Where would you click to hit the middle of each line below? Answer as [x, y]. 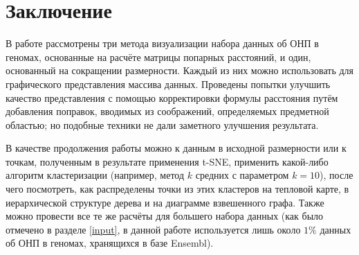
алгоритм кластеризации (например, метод [95, 175]
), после [337, 175]
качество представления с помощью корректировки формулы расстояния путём [172, 97]
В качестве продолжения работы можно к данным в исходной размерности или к [176, 148]
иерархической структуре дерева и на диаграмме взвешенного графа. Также [165, 202]
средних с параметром [242, 175]
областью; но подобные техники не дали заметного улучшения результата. [162, 124]
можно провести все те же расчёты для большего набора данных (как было [165, 216]
